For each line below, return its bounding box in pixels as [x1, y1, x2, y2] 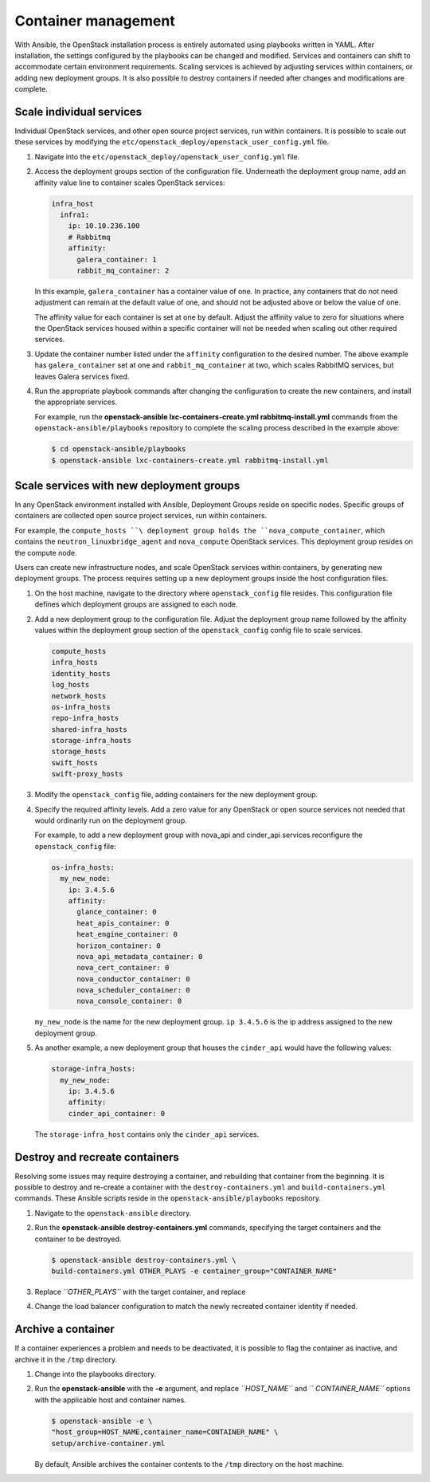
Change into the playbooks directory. [34, 1370, 157, 1379]
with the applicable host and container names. [34, 1395, 186, 1405]
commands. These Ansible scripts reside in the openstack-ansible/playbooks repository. [14, 1193, 322, 1203]
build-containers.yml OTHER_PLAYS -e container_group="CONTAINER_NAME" [51, 1267, 338, 1276]
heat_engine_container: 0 [76, 930, 178, 939]
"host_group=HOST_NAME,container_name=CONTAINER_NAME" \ [51, 1428, 279, 1437]
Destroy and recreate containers [14, 1150, 179, 1164]
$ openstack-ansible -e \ [51, 1416, 153, 1425]
